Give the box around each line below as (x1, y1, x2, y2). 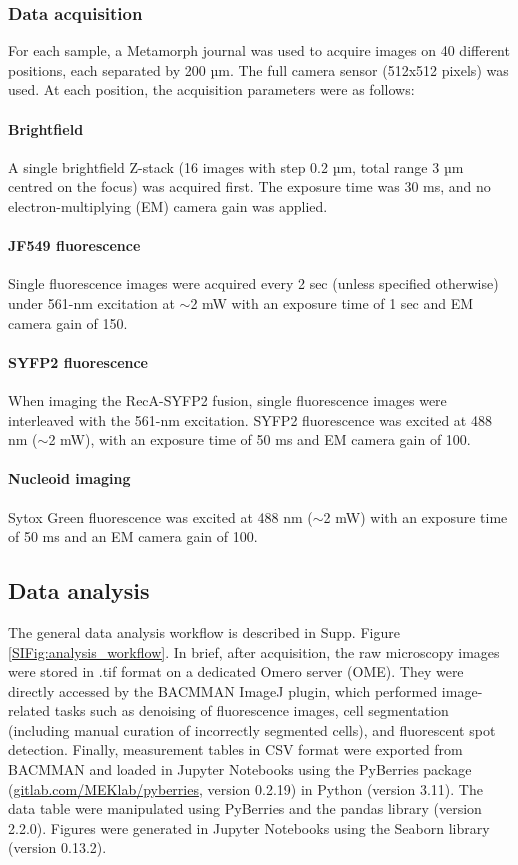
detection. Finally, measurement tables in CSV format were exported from (8, 739, 463, 760)
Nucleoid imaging (8, 468, 131, 489)
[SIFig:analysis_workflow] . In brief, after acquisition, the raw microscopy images (8, 641, 500, 662)
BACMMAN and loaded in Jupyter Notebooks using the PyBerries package (8, 759, 472, 780)
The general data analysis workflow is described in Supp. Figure (8, 621, 400, 642)
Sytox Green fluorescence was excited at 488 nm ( (8, 506, 313, 527)
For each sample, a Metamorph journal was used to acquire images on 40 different (8, 40, 510, 61)
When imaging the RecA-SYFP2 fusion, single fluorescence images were (8, 389, 447, 410)
